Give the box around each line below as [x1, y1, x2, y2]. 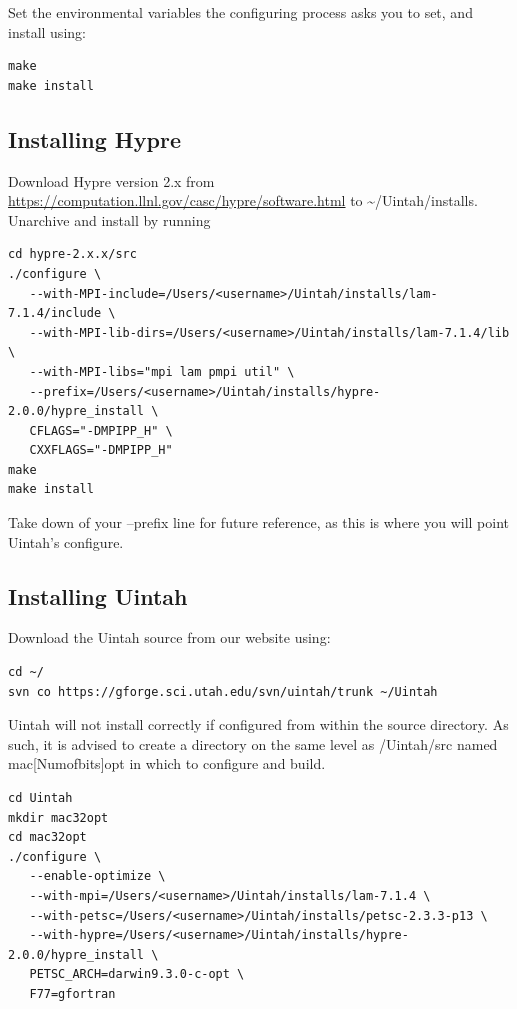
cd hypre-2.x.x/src [8, 247, 137, 262]
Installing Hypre [8, 123, 181, 154]
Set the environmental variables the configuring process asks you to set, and [8, 2, 473, 22]
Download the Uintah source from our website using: [8, 627, 331, 648]
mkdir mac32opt [8, 810, 109, 825]
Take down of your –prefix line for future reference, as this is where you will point [8, 512, 510, 533]
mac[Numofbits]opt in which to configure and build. [8, 753, 326, 774]
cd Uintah [8, 791, 73, 806]
